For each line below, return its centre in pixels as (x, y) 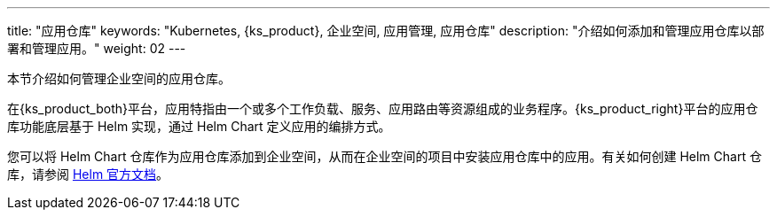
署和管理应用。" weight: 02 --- (97, 48)
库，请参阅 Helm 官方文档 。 (88, 174)
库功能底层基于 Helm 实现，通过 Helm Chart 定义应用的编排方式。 (199, 126)
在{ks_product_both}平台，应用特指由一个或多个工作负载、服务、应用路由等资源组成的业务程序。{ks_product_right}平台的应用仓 (383, 108)
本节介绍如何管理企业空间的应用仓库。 (119, 78)
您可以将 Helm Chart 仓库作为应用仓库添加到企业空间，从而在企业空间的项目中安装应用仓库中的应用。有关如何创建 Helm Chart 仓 (385, 156)
